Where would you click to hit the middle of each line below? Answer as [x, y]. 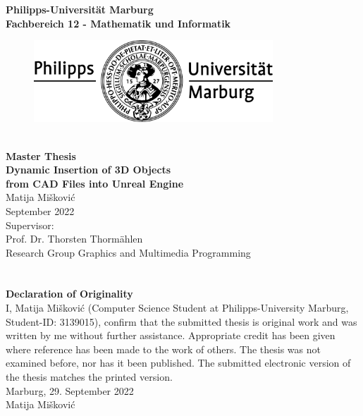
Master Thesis [41, 155]
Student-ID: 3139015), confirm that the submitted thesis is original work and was [181, 321]
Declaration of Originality [69, 294]
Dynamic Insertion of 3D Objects [88, 170]
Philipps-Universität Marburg [80, 9]
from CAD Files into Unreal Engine [95, 183]
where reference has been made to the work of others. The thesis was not [163, 349]
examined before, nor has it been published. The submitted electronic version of [178, 363]
